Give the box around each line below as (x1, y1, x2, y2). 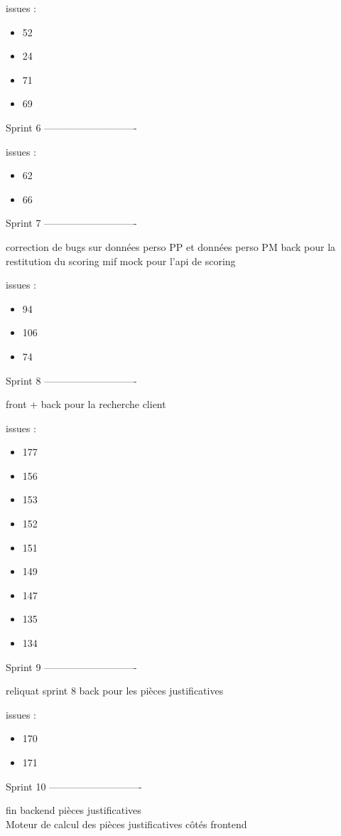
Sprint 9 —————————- (6, 659, 137, 674)
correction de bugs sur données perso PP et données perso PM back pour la (6, 239, 336, 254)
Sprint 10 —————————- (6, 778, 142, 793)
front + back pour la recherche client (6, 397, 166, 412)
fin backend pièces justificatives (6, 803, 141, 818)
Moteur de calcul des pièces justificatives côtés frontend (6, 816, 247, 831)
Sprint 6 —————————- (6, 119, 137, 134)
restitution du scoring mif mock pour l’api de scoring (6, 253, 236, 268)
